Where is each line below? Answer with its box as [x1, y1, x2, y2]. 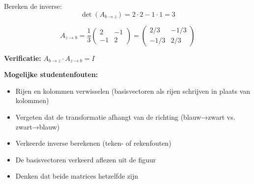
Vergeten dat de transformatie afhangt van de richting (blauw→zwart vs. [15, 111, 235, 122]
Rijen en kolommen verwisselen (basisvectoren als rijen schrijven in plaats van [15, 85, 251, 96]
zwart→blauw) [15, 121, 60, 131]
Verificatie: [4, 53, 41, 63]
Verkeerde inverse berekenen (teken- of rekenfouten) [15, 138, 171, 148]
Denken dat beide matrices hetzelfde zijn [15, 171, 138, 181]
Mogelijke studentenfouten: [4, 69, 98, 79]
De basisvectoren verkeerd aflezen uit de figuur [15, 154, 156, 164]
